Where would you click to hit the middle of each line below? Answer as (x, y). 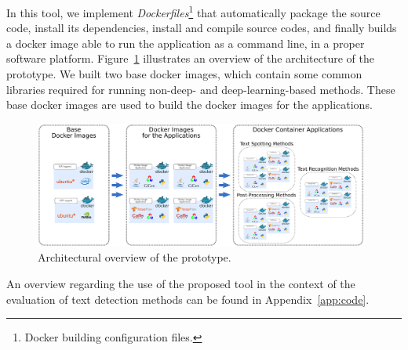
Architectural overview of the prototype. (135, 257)
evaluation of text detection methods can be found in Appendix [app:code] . (188, 299)
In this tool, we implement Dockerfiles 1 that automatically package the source (193, 11)
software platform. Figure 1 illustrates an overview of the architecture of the (190, 58)
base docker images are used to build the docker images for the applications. (189, 105)
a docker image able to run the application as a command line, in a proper (186, 43)
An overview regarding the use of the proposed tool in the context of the (181, 284)
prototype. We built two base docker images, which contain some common (184, 74)
